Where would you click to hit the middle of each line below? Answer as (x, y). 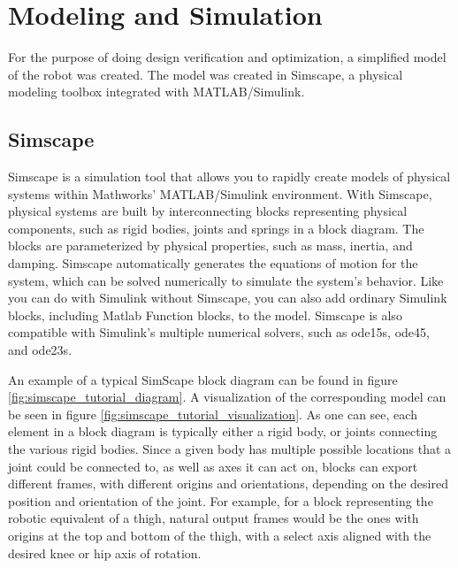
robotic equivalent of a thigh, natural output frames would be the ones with (214, 518)
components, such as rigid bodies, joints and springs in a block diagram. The (216, 228)
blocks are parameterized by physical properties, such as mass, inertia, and (210, 246)
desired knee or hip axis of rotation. (105, 553)
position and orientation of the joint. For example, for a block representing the (221, 500)
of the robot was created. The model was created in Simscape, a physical (206, 74)
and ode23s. (40, 350)
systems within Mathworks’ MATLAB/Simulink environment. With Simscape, (220, 193)
